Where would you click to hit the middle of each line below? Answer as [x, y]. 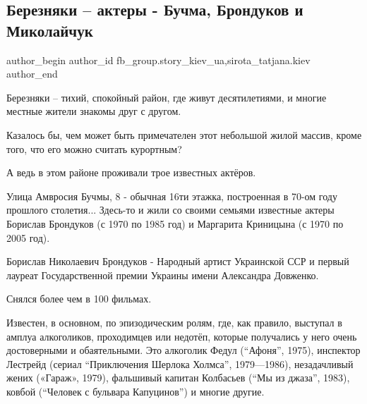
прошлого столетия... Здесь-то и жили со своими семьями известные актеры [170, 210]
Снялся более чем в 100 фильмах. [79, 299]
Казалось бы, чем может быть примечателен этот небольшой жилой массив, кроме [184, 134]
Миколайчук [50, 30]
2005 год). [28, 237]
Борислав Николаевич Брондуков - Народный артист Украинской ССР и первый [178, 261]
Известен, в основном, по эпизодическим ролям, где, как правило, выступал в [174, 322]
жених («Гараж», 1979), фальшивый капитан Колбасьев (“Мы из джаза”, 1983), [178, 378]
